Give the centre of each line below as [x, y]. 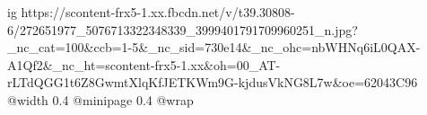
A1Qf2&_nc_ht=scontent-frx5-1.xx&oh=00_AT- [144, 64]
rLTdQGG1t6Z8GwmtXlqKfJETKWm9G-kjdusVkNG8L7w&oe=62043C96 [213, 82]
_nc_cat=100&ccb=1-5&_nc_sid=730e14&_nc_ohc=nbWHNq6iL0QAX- [214, 47]
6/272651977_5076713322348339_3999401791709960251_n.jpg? [183, 29]
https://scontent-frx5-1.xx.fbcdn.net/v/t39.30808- [158, 12]
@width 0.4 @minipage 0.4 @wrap [100, 99]
